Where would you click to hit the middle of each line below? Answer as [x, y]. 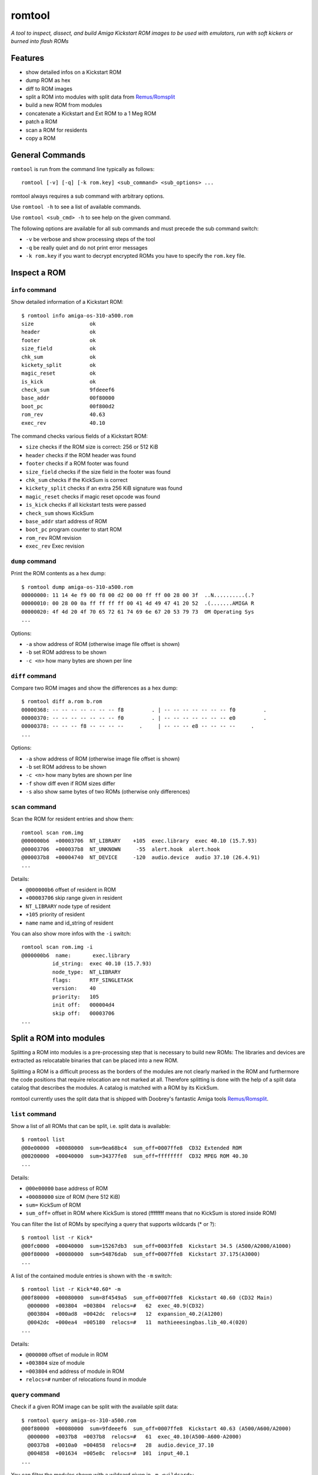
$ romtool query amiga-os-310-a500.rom [79, 1420]
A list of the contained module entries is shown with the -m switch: [92, 1276]
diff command [34, 676]
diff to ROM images [49, 88]
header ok [59, 332]
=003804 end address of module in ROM [75, 1371]
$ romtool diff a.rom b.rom [62, 702]
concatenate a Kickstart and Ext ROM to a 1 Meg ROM [91, 113]
